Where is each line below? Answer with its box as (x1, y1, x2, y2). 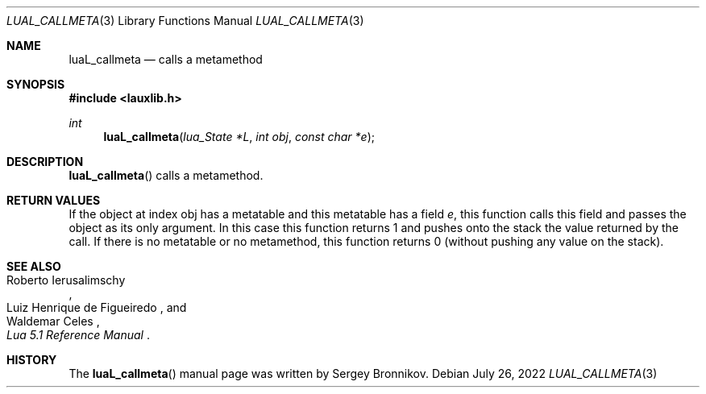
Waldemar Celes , (6, 314, 100, 328)
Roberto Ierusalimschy (6, 273, 126, 287)
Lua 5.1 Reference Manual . (6, 328, 150, 342)
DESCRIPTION (6, 155, 84, 168)
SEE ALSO (6, 259, 61, 273)
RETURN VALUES (6, 193, 101, 207)
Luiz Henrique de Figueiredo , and (6, 301, 187, 314)
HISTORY (6, 353, 57, 367)
